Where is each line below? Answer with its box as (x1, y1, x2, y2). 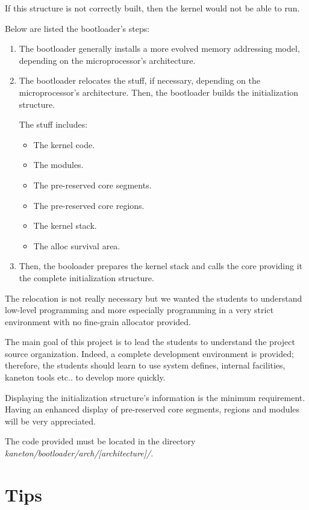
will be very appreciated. (5, 414, 96, 427)
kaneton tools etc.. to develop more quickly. (5, 371, 166, 384)
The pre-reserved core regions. (33, 199, 145, 211)
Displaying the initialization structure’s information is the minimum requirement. (5, 391, 305, 403)
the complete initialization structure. (19, 271, 154, 284)
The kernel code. (33, 138, 95, 151)
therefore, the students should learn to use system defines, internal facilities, (5, 359, 286, 372)
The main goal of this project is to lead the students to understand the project (5, 335, 295, 348)
